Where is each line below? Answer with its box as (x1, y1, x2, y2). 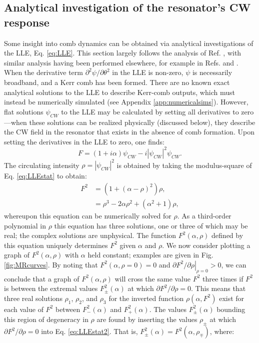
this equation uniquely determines (4, 239, 108, 250)
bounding (216, 303, 245, 314)
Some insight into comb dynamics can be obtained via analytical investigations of (4, 37, 253, 48)
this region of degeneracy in (4, 314, 88, 324)
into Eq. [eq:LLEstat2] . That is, (41, 326, 138, 336)
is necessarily (192, 67, 232, 77)
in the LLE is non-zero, (112, 67, 183, 77)
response (4, 14, 49, 29)
